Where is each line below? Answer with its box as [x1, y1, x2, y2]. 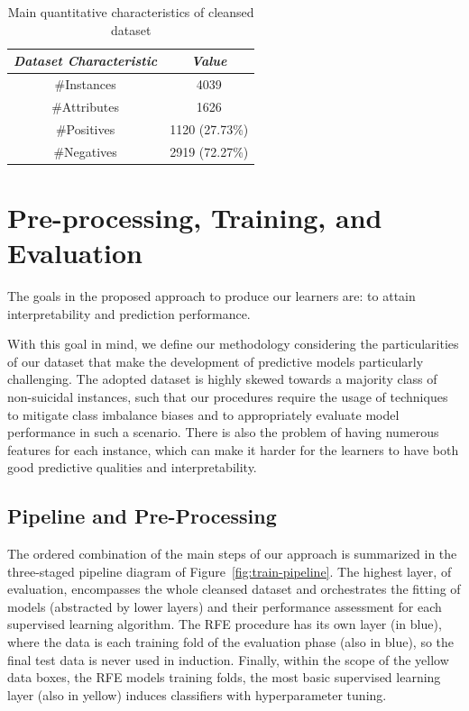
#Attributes [51, 96, 119, 115]
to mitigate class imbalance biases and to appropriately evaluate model [7, 405, 400, 424]
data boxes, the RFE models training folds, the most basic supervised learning [7, 668, 441, 687]
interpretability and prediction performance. [7, 304, 251, 323]
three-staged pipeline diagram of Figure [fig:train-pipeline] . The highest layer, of [7, 561, 452, 580]
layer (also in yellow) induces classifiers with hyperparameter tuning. [7, 685, 387, 704]
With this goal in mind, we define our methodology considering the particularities [7, 334, 459, 353]
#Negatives [53, 141, 117, 160]
